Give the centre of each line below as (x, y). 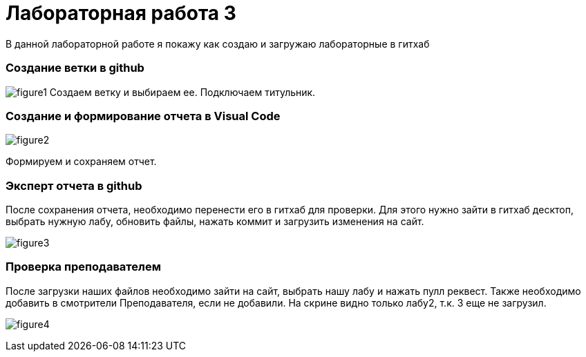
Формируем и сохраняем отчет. (81, 162)
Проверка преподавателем (83, 267)
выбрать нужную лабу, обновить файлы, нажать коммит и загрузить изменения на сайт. (215, 221)
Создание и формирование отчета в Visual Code (143, 116)
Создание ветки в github (75, 68)
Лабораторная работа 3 (121, 13)
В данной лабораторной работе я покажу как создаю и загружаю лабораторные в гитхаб (218, 44)
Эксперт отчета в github (74, 185)
